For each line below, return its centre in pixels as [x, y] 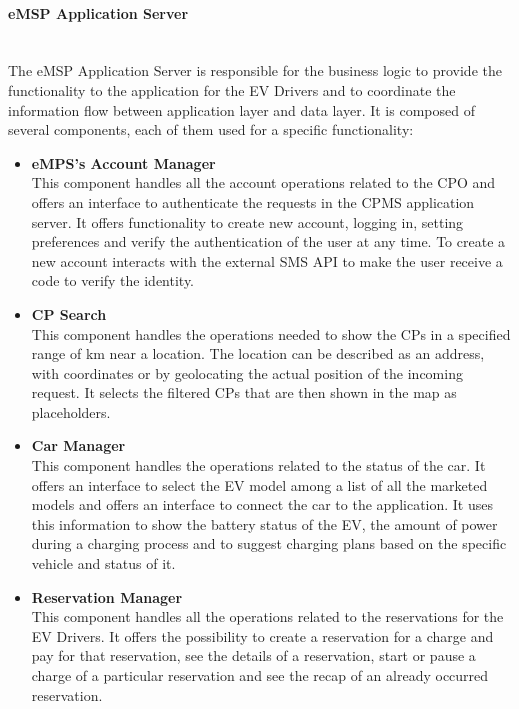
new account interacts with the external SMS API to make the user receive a [267, 260]
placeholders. [71, 411]
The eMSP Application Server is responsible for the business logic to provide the [255, 70]
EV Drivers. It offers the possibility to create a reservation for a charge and [262, 635]
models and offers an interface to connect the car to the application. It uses [262, 504]
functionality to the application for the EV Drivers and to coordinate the [232, 89]
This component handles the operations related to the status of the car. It [258, 465]
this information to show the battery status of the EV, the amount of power [264, 523]
